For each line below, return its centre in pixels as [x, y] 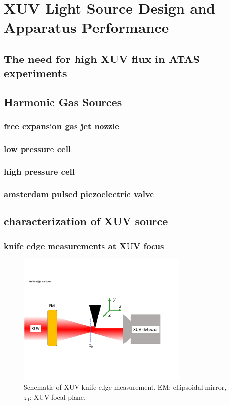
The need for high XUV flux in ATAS [102, 58]
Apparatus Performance [87, 27]
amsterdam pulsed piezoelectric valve [79, 194]
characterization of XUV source [86, 221]
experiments [36, 73]
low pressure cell [38, 149]
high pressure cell [39, 171]
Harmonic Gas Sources [63, 102]
